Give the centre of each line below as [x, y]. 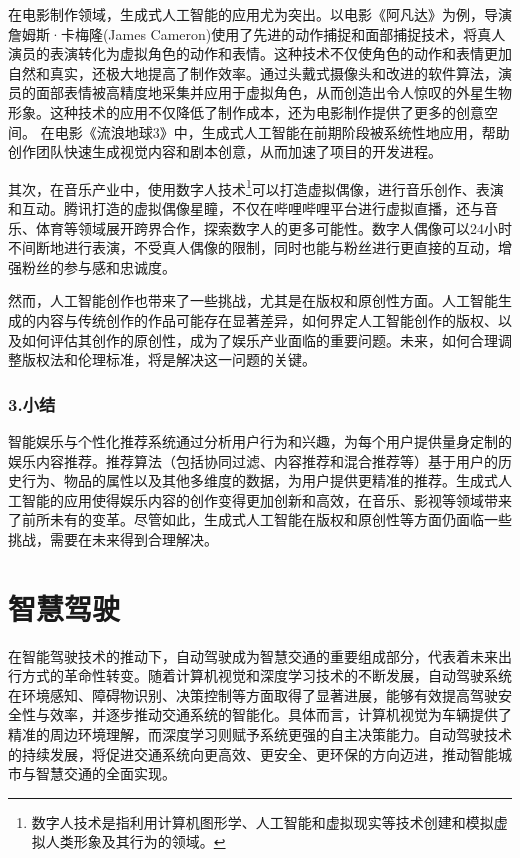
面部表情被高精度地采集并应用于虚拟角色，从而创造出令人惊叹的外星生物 [273, 92]
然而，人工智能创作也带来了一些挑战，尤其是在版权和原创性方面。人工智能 [253, 300]
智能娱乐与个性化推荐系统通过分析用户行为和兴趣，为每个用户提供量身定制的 [260, 440]
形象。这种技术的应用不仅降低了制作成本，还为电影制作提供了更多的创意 [246, 111]
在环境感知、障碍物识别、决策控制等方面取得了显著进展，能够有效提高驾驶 [253, 694]
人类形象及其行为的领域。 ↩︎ [135, 841]
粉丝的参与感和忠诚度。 [98, 266]
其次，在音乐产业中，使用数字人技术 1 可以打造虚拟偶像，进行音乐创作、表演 [256, 187]
